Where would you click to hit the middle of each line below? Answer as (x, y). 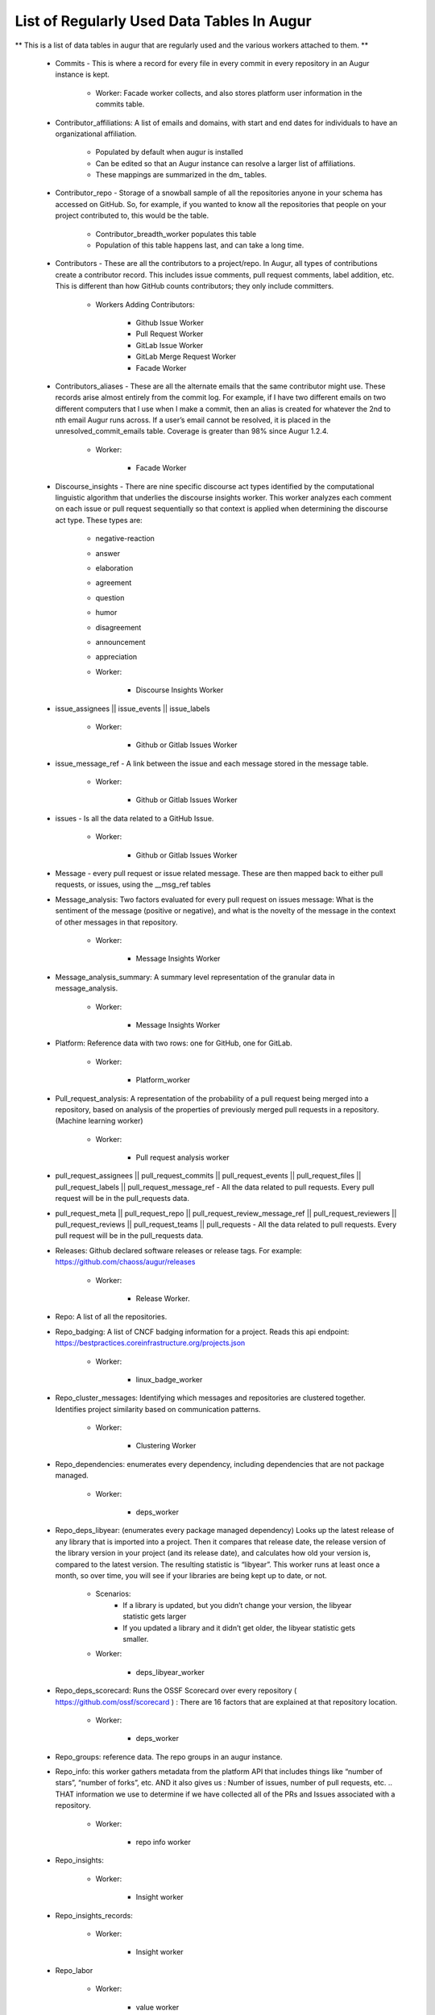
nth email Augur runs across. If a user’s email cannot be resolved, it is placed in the (193, 420)
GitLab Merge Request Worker (186, 357)
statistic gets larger (155, 1617)
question (110, 597)
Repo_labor (74, 1970)
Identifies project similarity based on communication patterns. (158, 1409)
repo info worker (163, 1843)
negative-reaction (125, 538)
